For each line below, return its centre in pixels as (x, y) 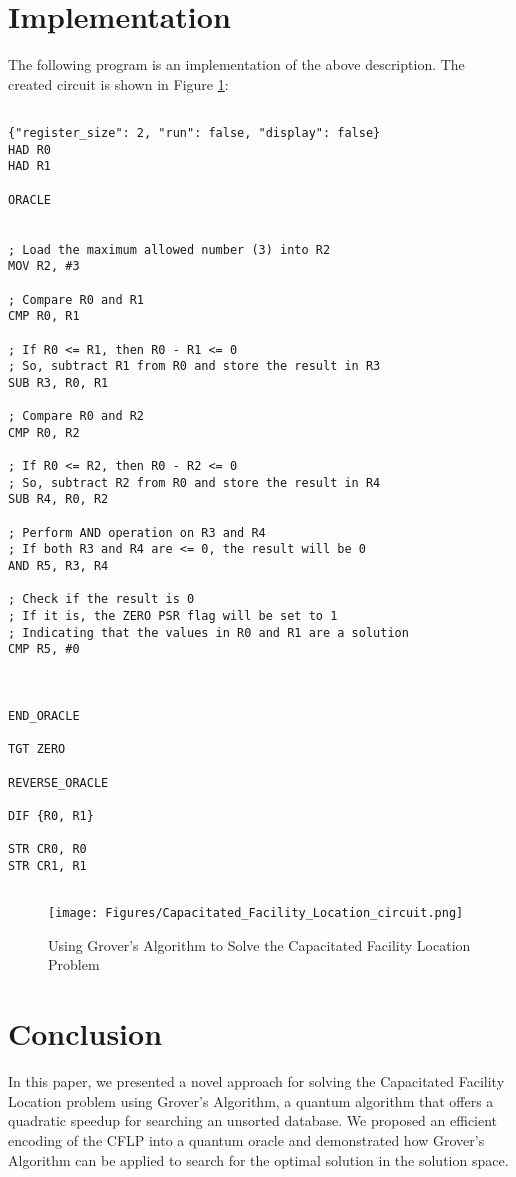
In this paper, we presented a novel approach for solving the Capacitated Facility (256, 1081)
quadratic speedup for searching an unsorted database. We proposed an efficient (253, 1120)
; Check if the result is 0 (101, 599)
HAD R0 (29, 149)
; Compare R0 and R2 (76, 416)
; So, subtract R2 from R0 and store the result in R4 (194, 482)
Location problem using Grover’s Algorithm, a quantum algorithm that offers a (251, 1100)
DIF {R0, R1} (51, 815)
